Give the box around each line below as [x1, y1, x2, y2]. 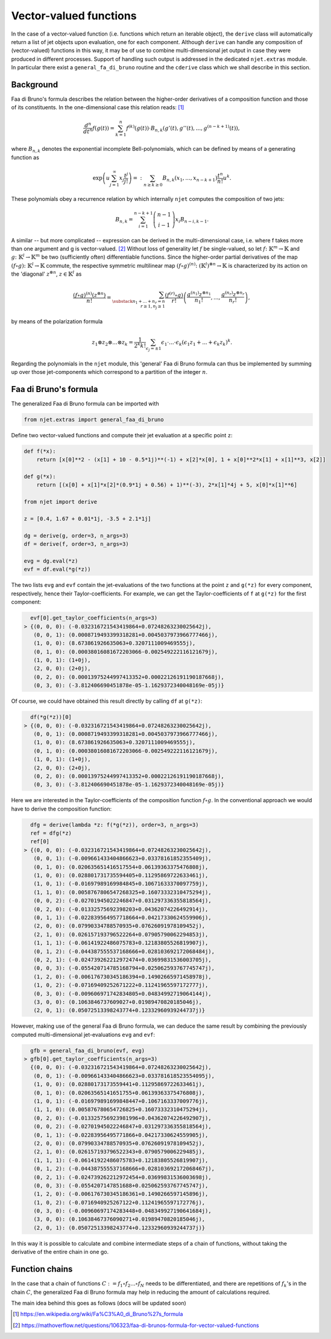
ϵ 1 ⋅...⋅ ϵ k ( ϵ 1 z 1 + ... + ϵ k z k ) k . [160, 338, 233, 347]
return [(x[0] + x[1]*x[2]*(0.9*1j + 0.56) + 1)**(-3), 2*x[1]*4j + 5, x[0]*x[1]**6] [36, 481, 298, 489]
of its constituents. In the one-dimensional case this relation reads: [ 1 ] [11, 104, 184, 111]
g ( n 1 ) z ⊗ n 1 [187, 290, 211, 298]
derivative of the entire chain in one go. [11, 1249, 109, 1256]
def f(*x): [24, 448, 56, 455]
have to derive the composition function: [11, 805, 112, 812]
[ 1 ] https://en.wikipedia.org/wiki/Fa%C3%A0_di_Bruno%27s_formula [13, 1311, 183, 1318]
